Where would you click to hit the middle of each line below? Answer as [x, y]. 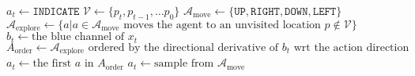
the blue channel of [78, 37]
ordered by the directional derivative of [183, 47]
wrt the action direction [351, 47]
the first [52, 64]
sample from [184, 64]
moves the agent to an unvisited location [222, 25]
